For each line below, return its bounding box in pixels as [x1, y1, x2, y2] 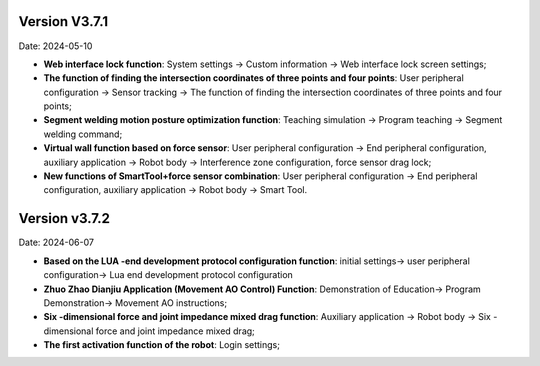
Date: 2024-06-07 [18, 236, 95, 249]
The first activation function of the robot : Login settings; [43, 339, 280, 351]
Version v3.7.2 [18, 210, 110, 227]
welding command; [43, 128, 123, 140]
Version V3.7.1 [18, 13, 109, 30]
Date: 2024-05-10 [18, 40, 93, 52]
